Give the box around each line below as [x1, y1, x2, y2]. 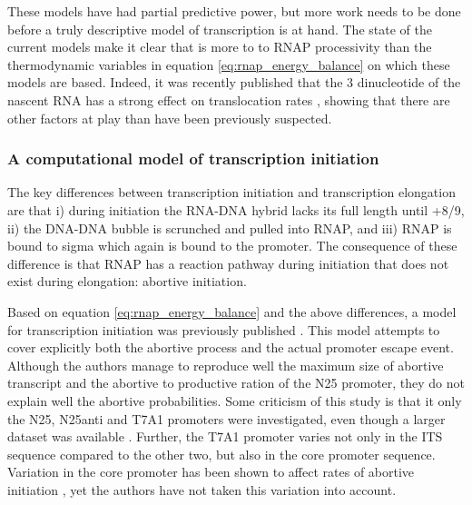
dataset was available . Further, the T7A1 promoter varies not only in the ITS [7, 427, 443, 446]
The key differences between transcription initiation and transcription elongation [7, 183, 456, 202]
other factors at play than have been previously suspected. [7, 108, 332, 127]
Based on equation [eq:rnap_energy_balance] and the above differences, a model [7, 302, 457, 321]
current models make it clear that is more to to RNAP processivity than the [7, 37, 432, 56]
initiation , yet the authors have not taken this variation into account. [7, 480, 397, 499]
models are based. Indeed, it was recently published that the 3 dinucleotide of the [7, 73, 461, 92]
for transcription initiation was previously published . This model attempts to [7, 320, 440, 339]
